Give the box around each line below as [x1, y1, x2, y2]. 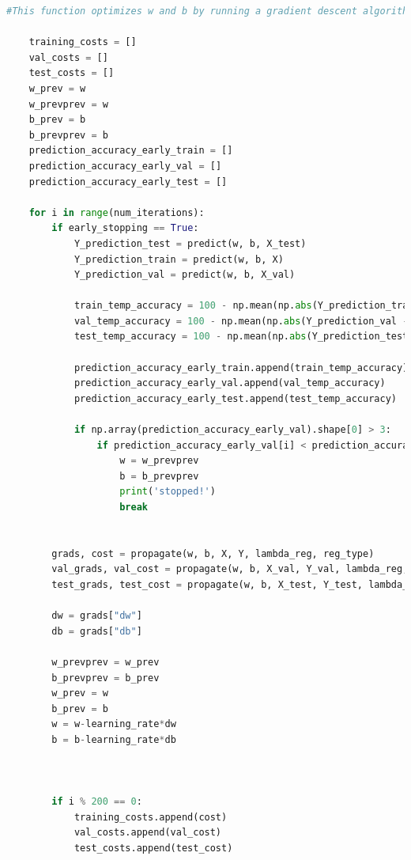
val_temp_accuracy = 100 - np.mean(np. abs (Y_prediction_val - [74, 315, 409, 327]
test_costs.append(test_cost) [74, 843, 233, 854]
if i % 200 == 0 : [51, 796, 142, 808]
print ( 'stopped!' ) [119, 486, 216, 498]
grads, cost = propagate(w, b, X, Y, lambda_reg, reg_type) [51, 547, 375, 559]
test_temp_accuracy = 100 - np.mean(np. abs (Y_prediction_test [74, 331, 409, 343]
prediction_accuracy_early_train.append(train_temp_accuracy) [74, 362, 409, 373]
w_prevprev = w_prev [51, 656, 160, 668]
